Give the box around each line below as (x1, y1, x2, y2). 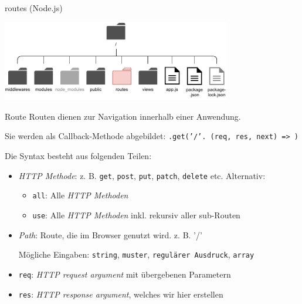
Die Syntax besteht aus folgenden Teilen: (5, 150, 152, 162)
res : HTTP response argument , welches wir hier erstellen (18, 288, 223, 300)
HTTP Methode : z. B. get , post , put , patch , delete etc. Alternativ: (18, 169, 266, 181)
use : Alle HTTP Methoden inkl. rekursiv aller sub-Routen (32, 208, 240, 221)
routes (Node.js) (5, 2, 63, 13)
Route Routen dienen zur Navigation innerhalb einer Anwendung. (5, 110, 241, 122)
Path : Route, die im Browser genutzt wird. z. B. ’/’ (18, 228, 202, 241)
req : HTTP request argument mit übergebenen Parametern (18, 268, 231, 280)
